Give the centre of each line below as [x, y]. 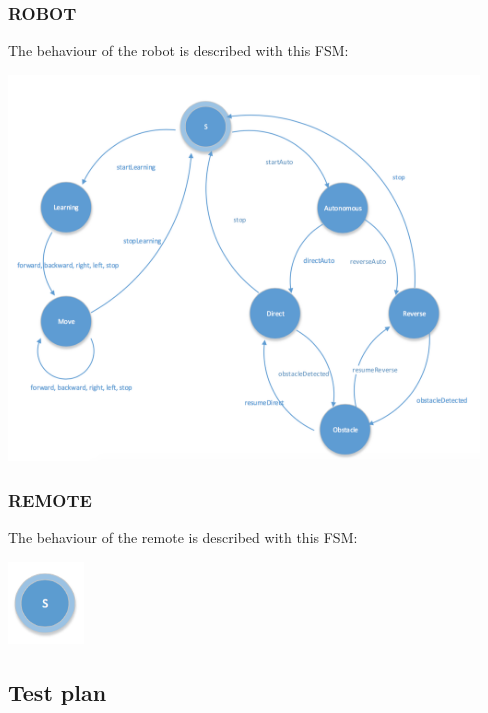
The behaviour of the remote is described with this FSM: [183, 537]
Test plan [57, 692]
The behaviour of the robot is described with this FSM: [178, 50]
